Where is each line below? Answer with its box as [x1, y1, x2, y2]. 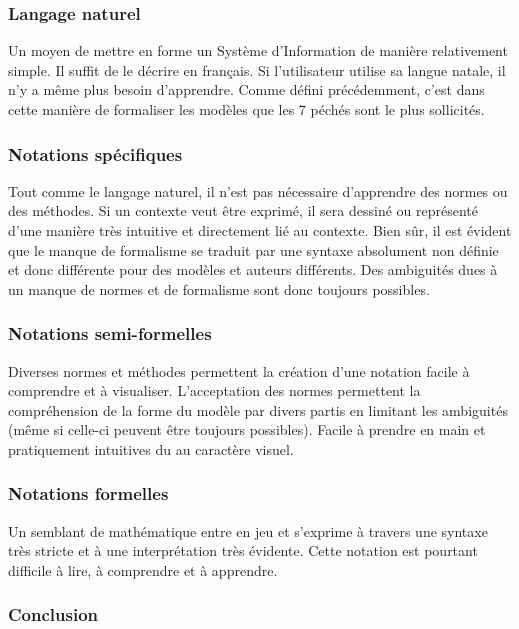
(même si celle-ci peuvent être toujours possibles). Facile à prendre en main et [8, 419, 486, 440]
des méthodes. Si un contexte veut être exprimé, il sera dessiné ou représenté [8, 200, 478, 221]
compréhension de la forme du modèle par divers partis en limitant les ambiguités [8, 399, 508, 420]
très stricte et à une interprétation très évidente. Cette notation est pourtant [8, 540, 478, 561]
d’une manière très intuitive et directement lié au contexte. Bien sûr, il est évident [8, 220, 512, 240]
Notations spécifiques [8, 141, 183, 166]
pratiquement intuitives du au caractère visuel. [8, 438, 294, 459]
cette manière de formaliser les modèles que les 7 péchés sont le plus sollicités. [8, 99, 485, 119]
